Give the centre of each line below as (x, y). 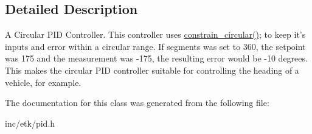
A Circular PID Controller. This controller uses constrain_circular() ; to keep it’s (155, 34)
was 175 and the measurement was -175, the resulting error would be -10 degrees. (156, 58)
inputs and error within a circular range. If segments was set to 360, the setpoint (155, 46)
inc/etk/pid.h (30, 123)
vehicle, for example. (43, 82)
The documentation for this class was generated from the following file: (137, 103)
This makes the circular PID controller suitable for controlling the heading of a (152, 70)
